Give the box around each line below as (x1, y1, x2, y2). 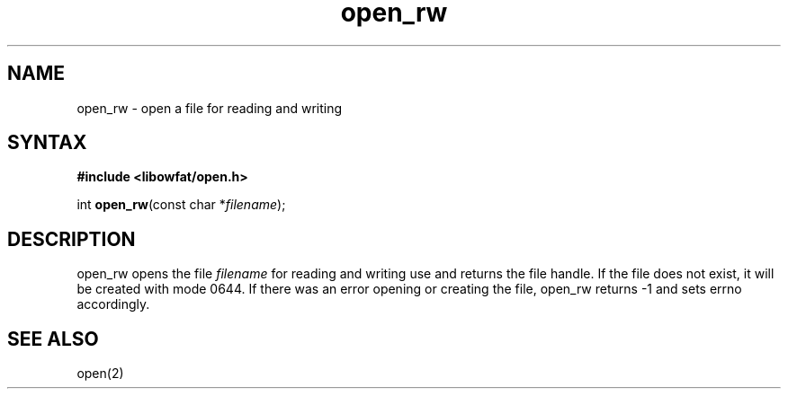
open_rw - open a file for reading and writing (76, 100, 343, 116)
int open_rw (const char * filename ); (76, 197, 286, 213)
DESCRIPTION (7, 227, 136, 251)
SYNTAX (7, 131, 87, 154)
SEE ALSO (7, 327, 99, 350)
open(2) (76, 365, 124, 382)
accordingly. (76, 296, 150, 312)
